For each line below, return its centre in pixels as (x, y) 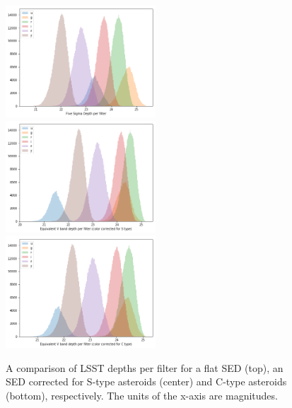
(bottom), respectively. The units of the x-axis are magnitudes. (142, 396)
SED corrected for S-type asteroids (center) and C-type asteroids (146, 381)
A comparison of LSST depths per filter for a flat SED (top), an (145, 367)
